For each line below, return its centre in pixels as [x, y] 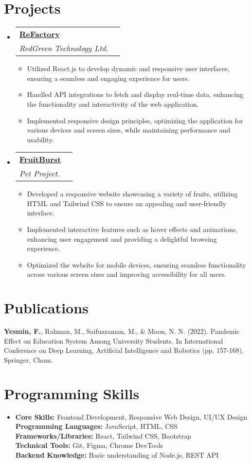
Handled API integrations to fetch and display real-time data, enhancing [135, 94]
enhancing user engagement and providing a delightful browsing [122, 239]
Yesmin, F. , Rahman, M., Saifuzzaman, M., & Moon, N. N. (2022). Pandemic [122, 331]
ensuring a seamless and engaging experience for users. [108, 78]
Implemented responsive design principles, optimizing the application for [135, 120]
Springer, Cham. [28, 359]
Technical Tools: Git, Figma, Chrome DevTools [89, 445]
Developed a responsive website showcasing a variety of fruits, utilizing [132, 194]
